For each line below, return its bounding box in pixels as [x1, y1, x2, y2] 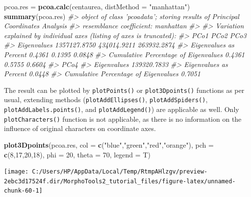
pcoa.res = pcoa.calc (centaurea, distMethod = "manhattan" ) [4, 1, 190, 11]
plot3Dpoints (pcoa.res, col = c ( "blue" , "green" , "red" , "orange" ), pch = [4, 139, 214, 150]
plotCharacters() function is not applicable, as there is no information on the [4, 113, 242, 124]
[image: [4, 168, 29, 175]
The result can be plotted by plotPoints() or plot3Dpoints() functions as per [4, 85, 245, 95]
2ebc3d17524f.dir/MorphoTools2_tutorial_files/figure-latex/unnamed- [4, 177, 236, 185]
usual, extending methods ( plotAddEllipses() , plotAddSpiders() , [4, 94, 208, 105]
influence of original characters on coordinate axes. [4, 123, 156, 133]
